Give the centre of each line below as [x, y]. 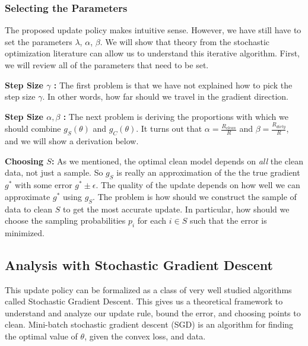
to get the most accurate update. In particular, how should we [176, 209]
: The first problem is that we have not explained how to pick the [173, 85]
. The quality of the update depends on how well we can [198, 185]
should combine [33, 128]
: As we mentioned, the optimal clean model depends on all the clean [177, 161]
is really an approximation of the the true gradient [208, 172]
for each [152, 220]
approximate [28, 196]
